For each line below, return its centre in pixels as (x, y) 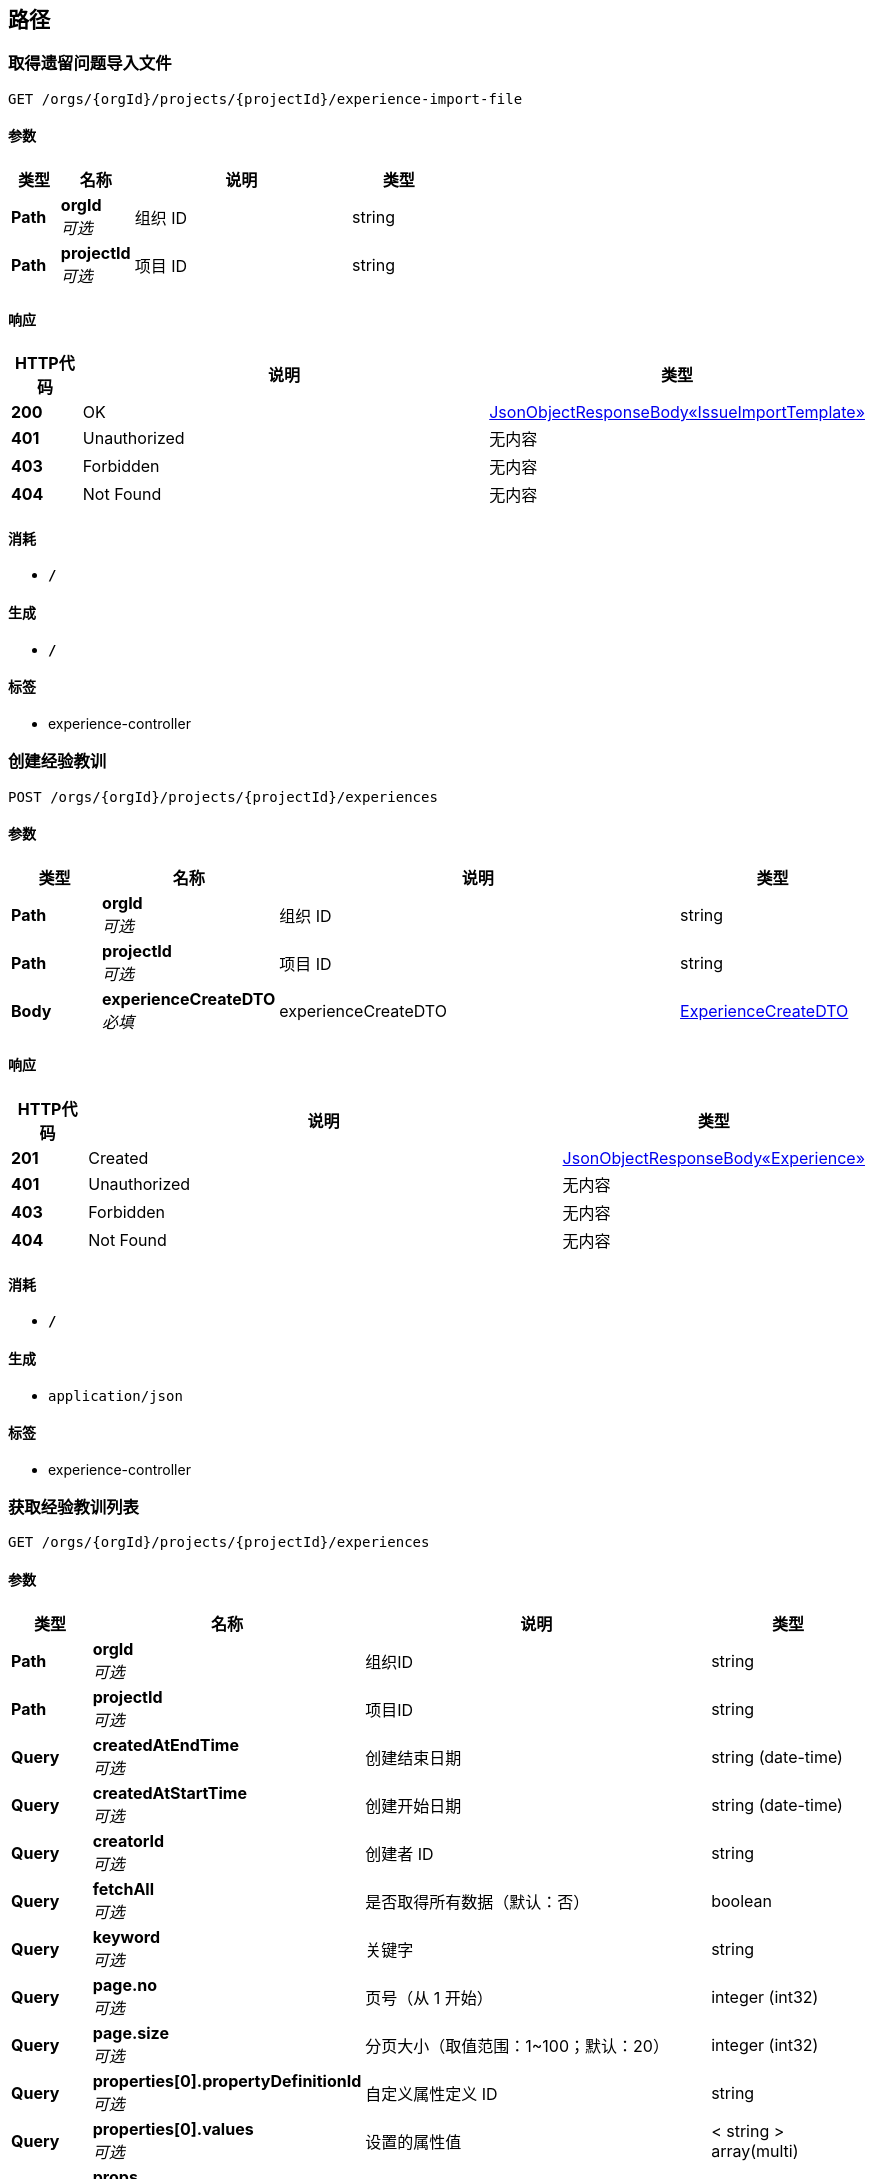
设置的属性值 (413, 2141)
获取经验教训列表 (73, 1507)
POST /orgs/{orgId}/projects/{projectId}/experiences (223, 796)
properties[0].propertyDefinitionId (227, 2080)
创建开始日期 (413, 1805)
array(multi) (755, 2150)
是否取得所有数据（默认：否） (477, 1901)
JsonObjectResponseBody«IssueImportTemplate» (677, 412)
